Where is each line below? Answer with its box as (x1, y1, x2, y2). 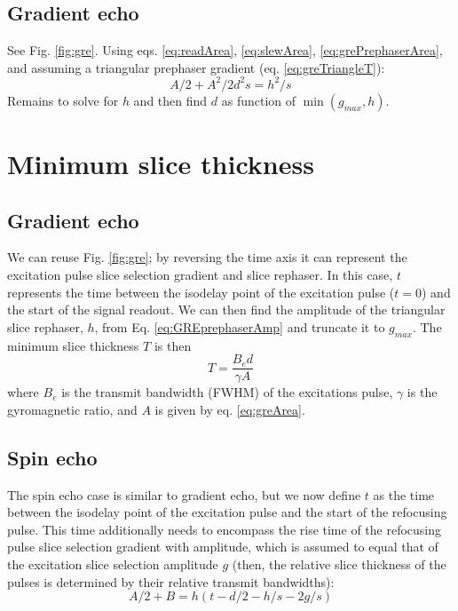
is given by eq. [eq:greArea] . (154, 400, 305, 418)
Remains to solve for (7, 91, 119, 109)
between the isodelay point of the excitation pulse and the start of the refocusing (7, 503, 447, 521)
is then (154, 336, 192, 354)
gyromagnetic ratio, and (7, 400, 138, 418)
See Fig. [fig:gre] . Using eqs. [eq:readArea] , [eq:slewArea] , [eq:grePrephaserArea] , (7, 41, 443, 60)
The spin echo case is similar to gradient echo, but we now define (7, 485, 361, 504)
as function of (221, 91, 296, 109)
